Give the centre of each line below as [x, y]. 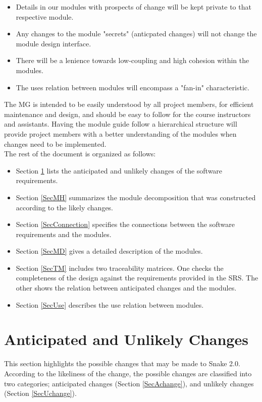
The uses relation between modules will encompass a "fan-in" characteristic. [133, 87]
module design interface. [54, 43]
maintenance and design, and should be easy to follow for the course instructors [127, 114]
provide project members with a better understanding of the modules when [120, 133]
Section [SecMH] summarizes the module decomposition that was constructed [136, 197]
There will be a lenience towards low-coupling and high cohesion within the [133, 60]
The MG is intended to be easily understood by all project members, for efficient [129, 104]
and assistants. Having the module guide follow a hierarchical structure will [121, 124]
